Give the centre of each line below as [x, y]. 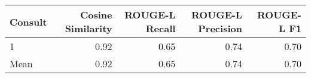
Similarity [89, 28]
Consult [28, 21]
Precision [220, 28]
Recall [161, 28]
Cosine [96, 15]
